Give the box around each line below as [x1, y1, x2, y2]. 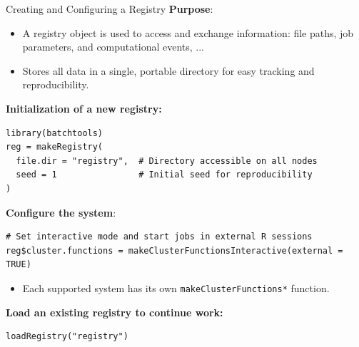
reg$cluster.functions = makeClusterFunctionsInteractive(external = [6, 245, 343, 256]
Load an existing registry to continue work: [6, 304, 223, 319]
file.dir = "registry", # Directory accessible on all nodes [16, 155, 318, 166]
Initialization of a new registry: [6, 100, 162, 115]
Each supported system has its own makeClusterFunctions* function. [22, 280, 330, 295]
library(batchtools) [6, 128, 103, 138]
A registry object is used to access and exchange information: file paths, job [22, 25, 354, 40]
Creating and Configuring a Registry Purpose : [6, 1, 213, 16]
